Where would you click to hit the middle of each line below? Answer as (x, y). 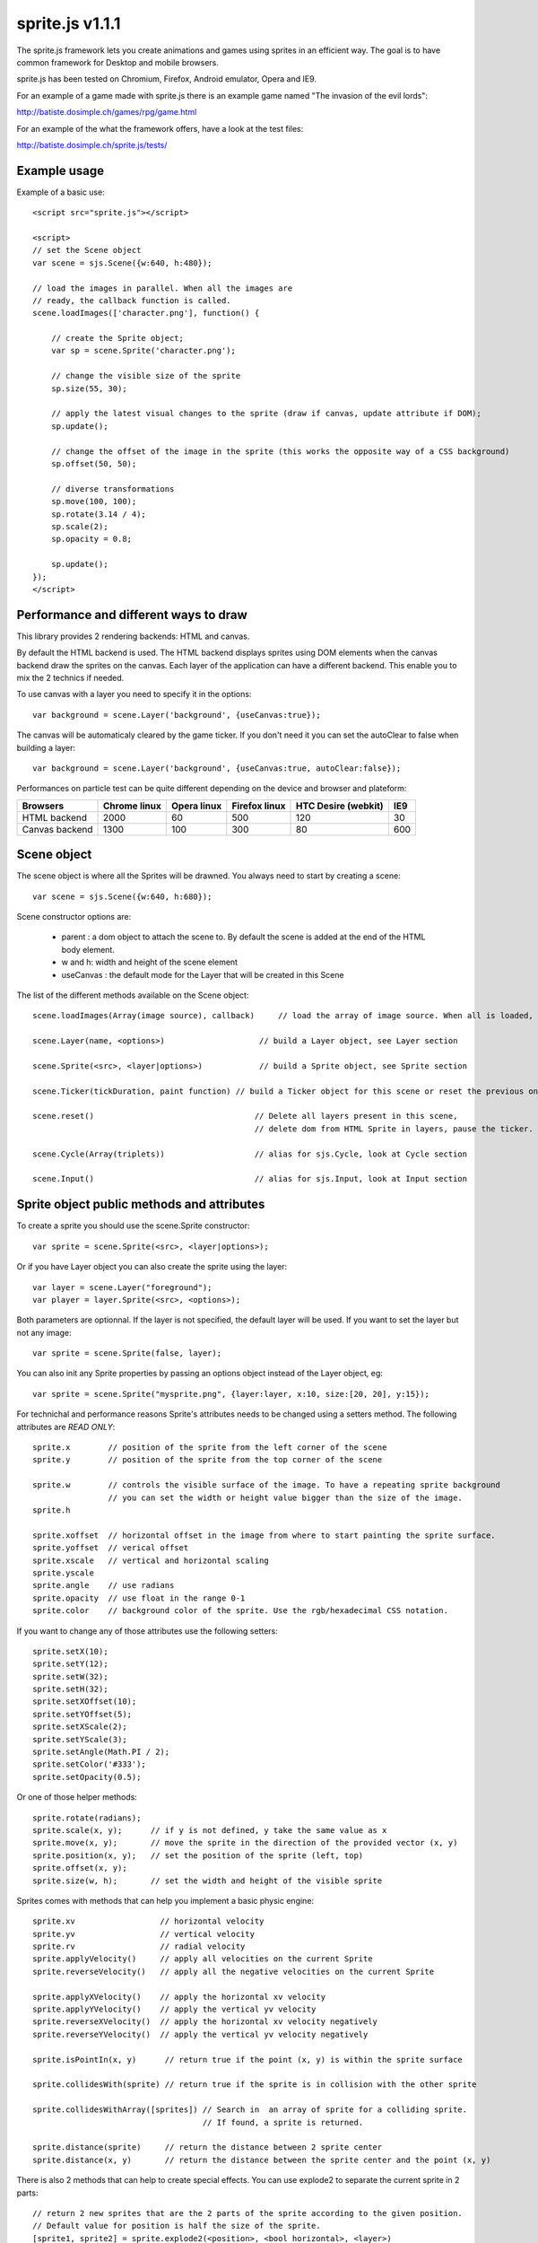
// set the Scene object (87, 250)
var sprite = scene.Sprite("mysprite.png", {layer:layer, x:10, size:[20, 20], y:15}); (231, 1394)
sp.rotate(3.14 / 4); (99, 514)
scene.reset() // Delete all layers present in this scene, (245, 1116)
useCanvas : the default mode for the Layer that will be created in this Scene (203, 974)
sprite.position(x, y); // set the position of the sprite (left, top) (198, 1855)
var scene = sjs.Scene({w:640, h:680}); (122, 896)
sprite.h (52, 1510)
